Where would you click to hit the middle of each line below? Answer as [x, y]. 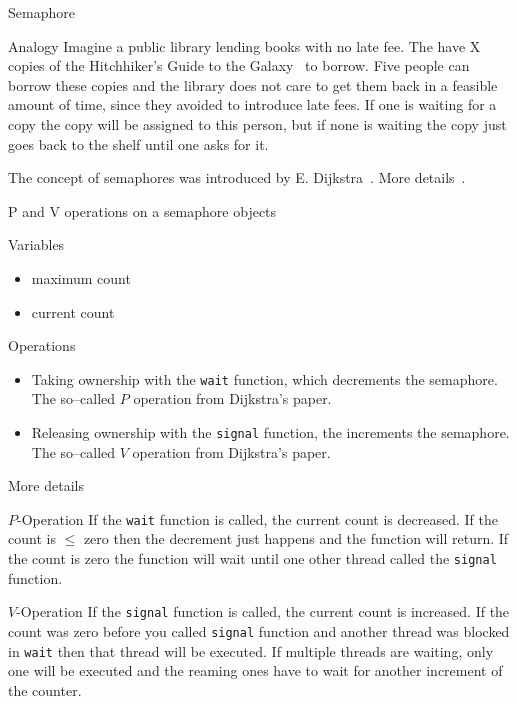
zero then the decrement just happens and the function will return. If [296, 538]
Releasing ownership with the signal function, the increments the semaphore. [270, 431]
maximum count [81, 277]
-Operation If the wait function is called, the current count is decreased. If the [257, 518]
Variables [36, 244]
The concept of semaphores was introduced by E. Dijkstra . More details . [237, 177]
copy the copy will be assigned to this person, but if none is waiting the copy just [257, 123]
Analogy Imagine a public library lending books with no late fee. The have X [244, 45]
